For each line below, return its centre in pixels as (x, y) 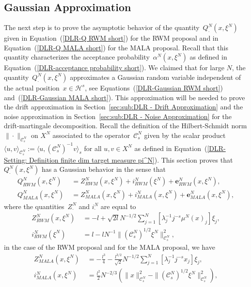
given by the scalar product (185, 135)
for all (93, 148)
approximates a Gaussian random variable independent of (156, 77)
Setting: (16, 159)
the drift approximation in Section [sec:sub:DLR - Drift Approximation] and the (124, 107)
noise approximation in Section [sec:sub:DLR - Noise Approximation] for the (118, 116)
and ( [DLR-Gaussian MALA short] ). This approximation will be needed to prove (125, 97)
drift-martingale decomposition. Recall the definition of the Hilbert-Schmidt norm (125, 126)
